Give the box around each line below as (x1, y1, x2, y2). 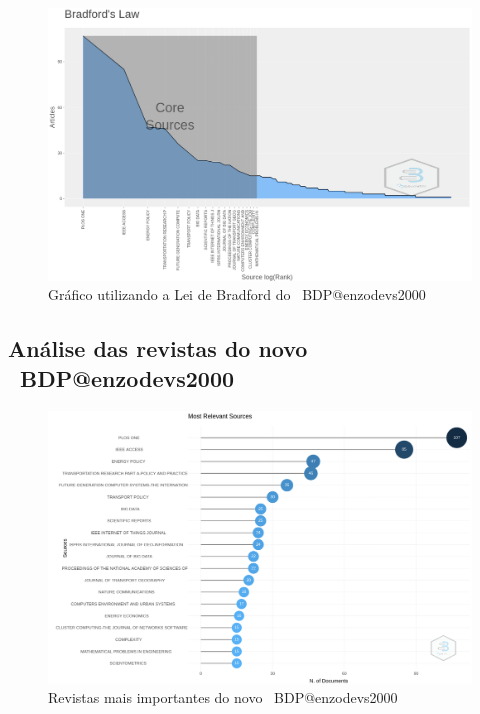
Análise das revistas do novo (8, 333, 308, 364)
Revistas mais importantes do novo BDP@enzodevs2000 (48, 687, 398, 708)
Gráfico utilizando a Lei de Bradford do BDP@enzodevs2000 (48, 284, 426, 305)
